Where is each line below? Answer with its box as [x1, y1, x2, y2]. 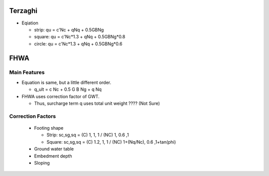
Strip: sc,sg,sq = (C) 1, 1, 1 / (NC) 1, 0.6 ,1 [46, 132, 129, 138]
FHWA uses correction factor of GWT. [21, 93, 100, 99]
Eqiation [21, 20, 38, 26]
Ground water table [34, 146, 74, 152]
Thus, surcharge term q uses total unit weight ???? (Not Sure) [34, 100, 160, 107]
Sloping [34, 160, 50, 166]
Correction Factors [9, 113, 56, 120]
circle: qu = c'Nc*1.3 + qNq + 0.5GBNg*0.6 [34, 40, 123, 47]
